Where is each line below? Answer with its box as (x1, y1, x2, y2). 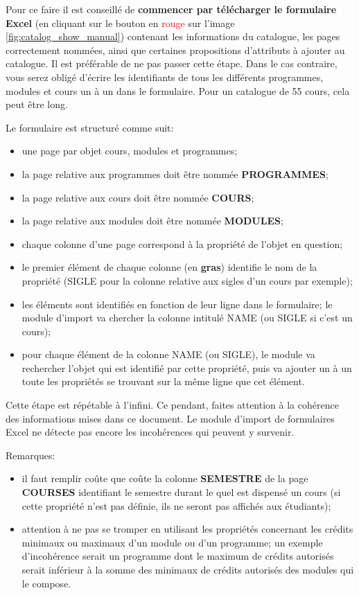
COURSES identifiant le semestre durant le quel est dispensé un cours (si (21, 485, 341, 499)
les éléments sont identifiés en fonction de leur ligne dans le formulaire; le (21, 296, 333, 311)
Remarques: (6, 447, 55, 462)
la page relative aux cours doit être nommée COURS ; (21, 190, 254, 204)
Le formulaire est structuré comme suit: (6, 120, 174, 134)
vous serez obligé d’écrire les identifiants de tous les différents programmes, (6, 69, 324, 84)
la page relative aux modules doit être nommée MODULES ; (21, 213, 283, 228)
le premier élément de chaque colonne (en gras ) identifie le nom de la (21, 260, 317, 274)
